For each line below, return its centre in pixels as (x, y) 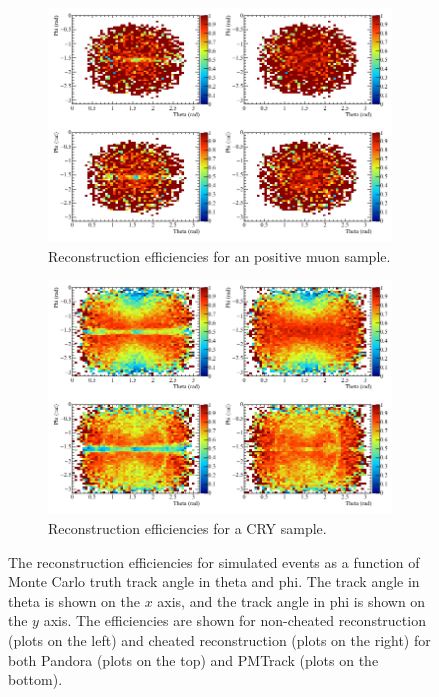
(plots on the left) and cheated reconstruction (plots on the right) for (219, 639)
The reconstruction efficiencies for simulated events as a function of (214, 561)
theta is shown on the (74, 600)
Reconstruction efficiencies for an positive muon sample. (219, 255)
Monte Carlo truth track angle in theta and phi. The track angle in (214, 581)
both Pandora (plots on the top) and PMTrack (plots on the (193, 659)
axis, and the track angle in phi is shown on (291, 600)
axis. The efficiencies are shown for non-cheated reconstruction (234, 620)
